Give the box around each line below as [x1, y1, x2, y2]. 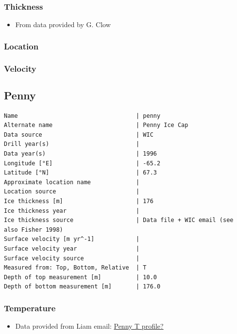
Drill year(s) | [4, 141, 140, 148]
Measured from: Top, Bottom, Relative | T [4, 264, 147, 271]
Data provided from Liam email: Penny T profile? [15, 321, 164, 331]
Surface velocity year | [4, 245, 140, 253]
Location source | [4, 188, 140, 195]
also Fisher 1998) [4, 226, 63, 233]
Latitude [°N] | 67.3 [4, 169, 157, 176]
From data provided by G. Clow [15, 19, 111, 30]
